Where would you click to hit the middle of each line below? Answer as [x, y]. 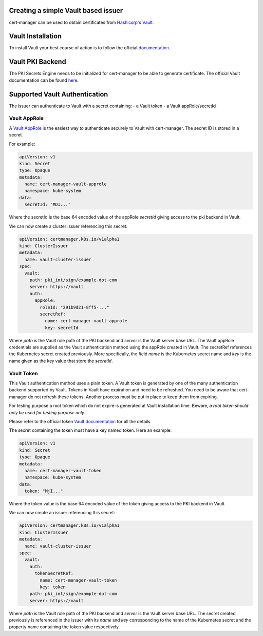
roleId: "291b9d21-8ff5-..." [75, 307]
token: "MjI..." [44, 491]
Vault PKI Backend [38, 62]
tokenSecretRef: [54, 573]
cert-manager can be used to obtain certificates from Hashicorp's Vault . [82, 22]
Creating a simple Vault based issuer [66, 10]
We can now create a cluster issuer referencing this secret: [68, 226]
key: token [53, 587]
